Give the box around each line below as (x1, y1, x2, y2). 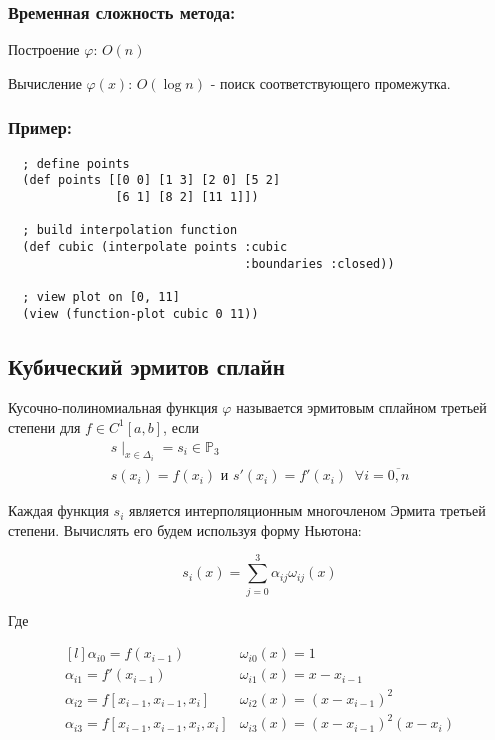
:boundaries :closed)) (244, 256, 395, 271)
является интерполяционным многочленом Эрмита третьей (129, 500, 486, 521)
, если (163, 416, 199, 437)
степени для (8, 416, 81, 437)
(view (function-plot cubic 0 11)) (22, 306, 259, 321)
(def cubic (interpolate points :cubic (22, 239, 288, 254)
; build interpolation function (22, 223, 238, 238)
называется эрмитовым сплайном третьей (236, 397, 487, 418)
